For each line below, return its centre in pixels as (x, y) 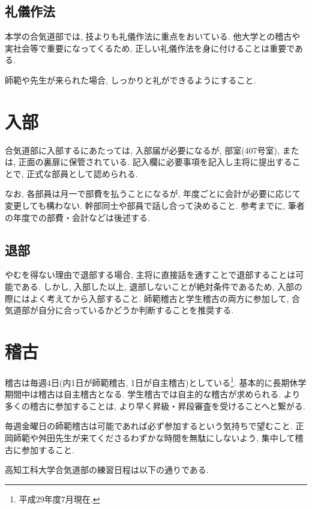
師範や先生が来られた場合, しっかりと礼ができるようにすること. (130, 80)
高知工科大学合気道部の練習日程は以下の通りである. (107, 470)
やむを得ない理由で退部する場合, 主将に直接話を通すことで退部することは (150, 275)
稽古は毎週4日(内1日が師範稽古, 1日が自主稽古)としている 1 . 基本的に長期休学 (156, 381)
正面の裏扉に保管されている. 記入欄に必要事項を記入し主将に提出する (155, 162)
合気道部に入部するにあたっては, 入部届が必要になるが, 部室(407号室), (142, 150)
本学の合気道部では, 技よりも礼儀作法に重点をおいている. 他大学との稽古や (153, 36)
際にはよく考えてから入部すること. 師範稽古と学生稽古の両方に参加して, (147, 298)
